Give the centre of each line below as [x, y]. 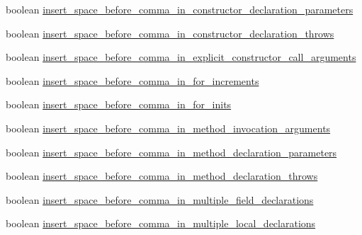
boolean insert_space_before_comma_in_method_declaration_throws [162, 176]
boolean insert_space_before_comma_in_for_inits [119, 104]
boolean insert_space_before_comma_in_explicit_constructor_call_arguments [181, 57]
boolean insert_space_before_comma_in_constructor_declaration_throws [170, 33]
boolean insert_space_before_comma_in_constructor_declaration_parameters [180, 9]
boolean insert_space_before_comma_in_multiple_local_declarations [161, 223]
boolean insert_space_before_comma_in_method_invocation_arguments [168, 128]
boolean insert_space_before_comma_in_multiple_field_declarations [160, 199]
